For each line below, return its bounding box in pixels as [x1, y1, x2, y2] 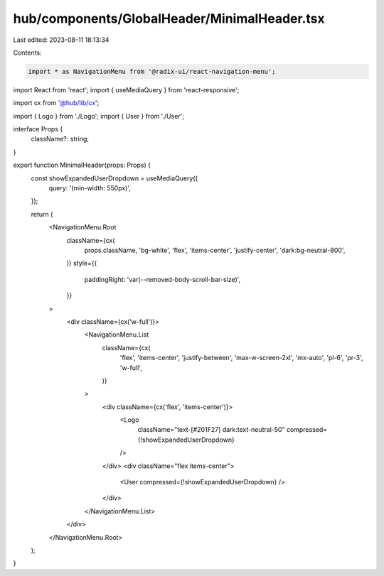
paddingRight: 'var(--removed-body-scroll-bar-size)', [84, 275, 241, 283]
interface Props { [13, 125, 63, 134]
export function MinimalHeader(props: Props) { [13, 161, 151, 170]
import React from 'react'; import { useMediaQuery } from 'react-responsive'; [13, 85, 240, 94]
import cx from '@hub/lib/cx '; [13, 99, 100, 107]
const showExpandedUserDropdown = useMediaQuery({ [31, 174, 198, 183]
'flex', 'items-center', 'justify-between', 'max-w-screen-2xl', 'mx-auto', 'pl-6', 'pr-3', [119, 354, 363, 362]
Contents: [13, 48, 42, 57]
